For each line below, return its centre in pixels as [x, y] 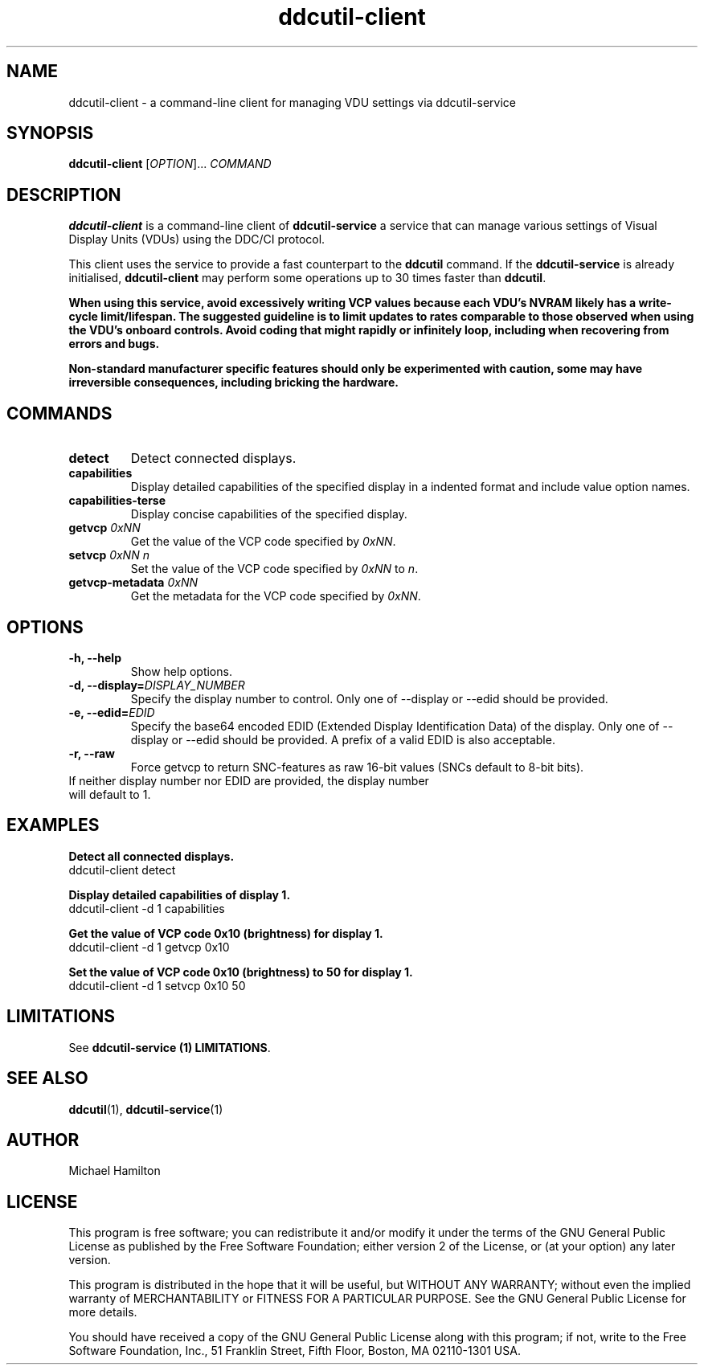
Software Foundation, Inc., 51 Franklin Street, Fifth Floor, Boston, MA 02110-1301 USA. [295, 1351]
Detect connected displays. [213, 458]
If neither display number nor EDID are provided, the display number [249, 780]
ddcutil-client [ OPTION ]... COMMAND [170, 164]
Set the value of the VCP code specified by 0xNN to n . [274, 569]
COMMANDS [59, 413]
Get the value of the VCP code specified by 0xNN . [263, 542]
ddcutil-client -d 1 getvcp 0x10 [149, 947]
